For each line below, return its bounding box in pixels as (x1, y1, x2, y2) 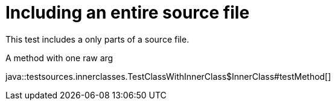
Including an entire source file (5, 2, 250, 23)
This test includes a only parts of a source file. (5, 34, 190, 44)
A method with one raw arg (5, 52, 113, 63)
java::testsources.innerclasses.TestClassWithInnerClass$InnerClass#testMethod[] (5, 71, 331, 82)
